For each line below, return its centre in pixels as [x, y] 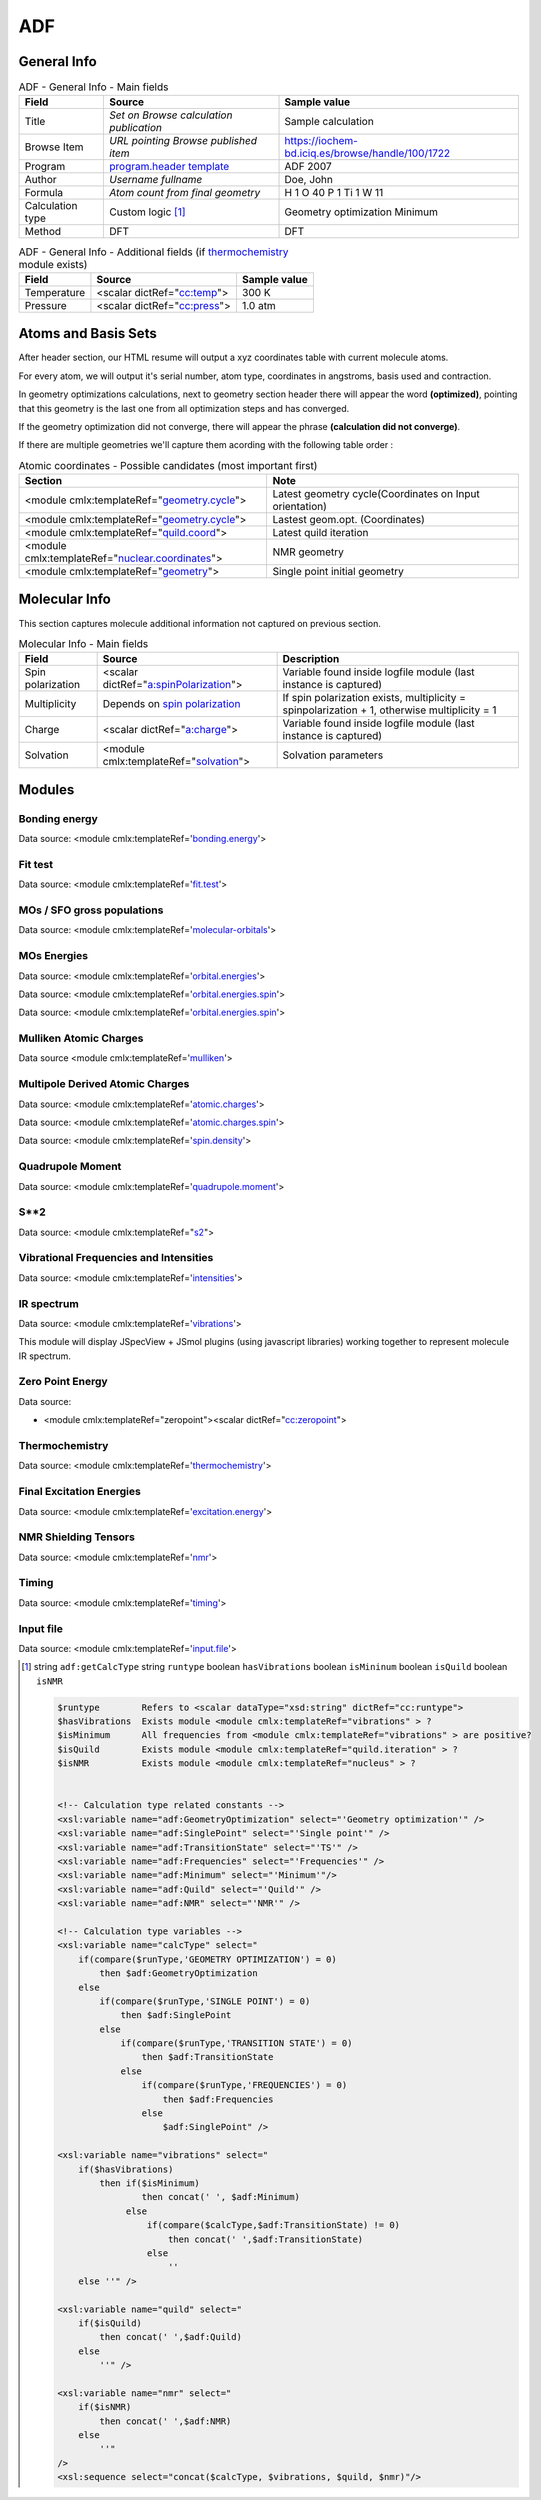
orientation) [299, 507]
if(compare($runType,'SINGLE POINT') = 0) [205, 2001]
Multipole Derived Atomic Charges [104, 1084]
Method [43, 232]
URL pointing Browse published [183, 141]
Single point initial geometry [338, 572]
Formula [44, 193]
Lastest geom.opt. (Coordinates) [348, 520]
